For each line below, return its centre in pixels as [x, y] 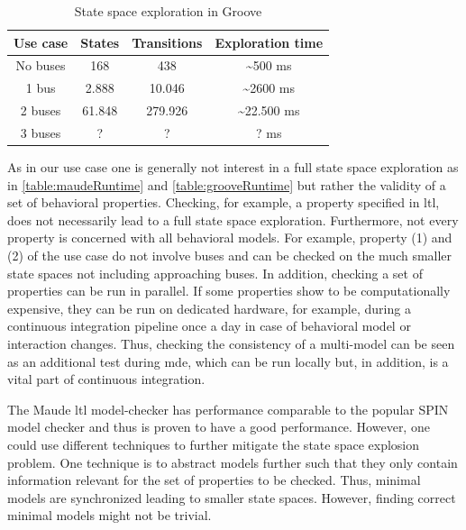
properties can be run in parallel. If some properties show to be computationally [229, 291]
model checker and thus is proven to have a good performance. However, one [219, 427]
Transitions [167, 42]
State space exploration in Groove [168, 11]
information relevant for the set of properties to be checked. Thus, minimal [214, 480]
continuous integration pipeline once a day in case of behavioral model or [209, 326]
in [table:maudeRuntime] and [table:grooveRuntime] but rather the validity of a [227, 184]
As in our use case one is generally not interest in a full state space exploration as [233, 167]
